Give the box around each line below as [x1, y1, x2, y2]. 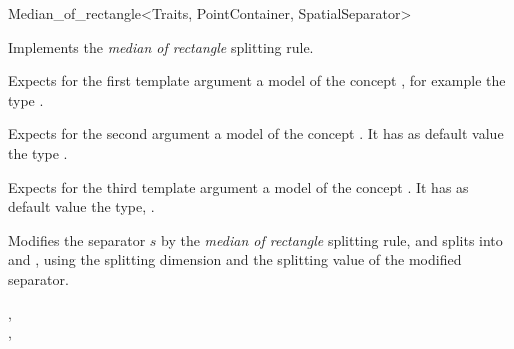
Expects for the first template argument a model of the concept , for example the [8, 70, 506, 91]
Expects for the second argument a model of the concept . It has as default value [8, 123, 504, 144]
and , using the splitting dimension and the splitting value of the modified [8, 249, 462, 270]
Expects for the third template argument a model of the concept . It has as [8, 176, 469, 197]
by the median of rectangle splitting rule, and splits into [161, 229, 503, 250]
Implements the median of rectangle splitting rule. [8, 36, 314, 57]
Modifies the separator [8, 229, 146, 250]
